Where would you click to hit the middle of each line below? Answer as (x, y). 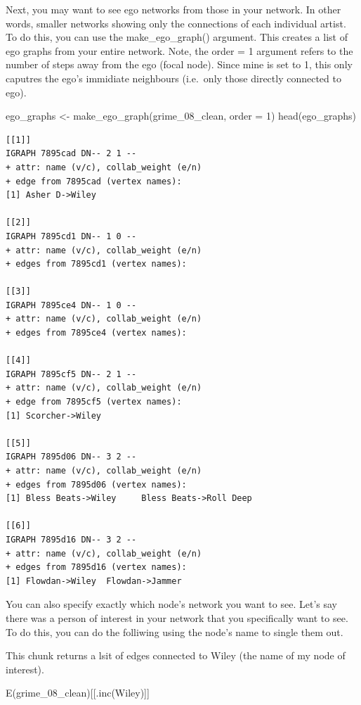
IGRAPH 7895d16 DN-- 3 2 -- (71, 539)
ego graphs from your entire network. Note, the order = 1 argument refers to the (179, 50)
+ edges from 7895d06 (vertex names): (96, 484)
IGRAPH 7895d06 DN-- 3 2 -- (71, 457)
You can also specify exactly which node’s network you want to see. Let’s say (171, 604)
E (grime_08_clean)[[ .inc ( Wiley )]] (78, 693)
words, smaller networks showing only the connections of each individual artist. (176, 23)
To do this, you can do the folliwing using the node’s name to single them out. (175, 631)
